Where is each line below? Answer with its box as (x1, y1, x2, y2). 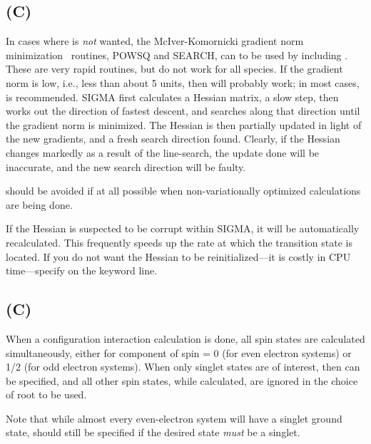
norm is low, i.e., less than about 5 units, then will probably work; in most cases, (6, 75, 360, 90)
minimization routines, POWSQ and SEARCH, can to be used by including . (6, 47, 348, 62)
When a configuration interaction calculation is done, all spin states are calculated (6, 331, 365, 346)
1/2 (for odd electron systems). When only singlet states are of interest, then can (6, 359, 360, 374)
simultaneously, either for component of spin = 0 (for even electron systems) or (6, 345, 352, 360)
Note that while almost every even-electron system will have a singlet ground (6, 411, 342, 425)
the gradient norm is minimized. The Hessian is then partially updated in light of (6, 117, 362, 132)
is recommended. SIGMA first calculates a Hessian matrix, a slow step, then (6, 89, 339, 104)
